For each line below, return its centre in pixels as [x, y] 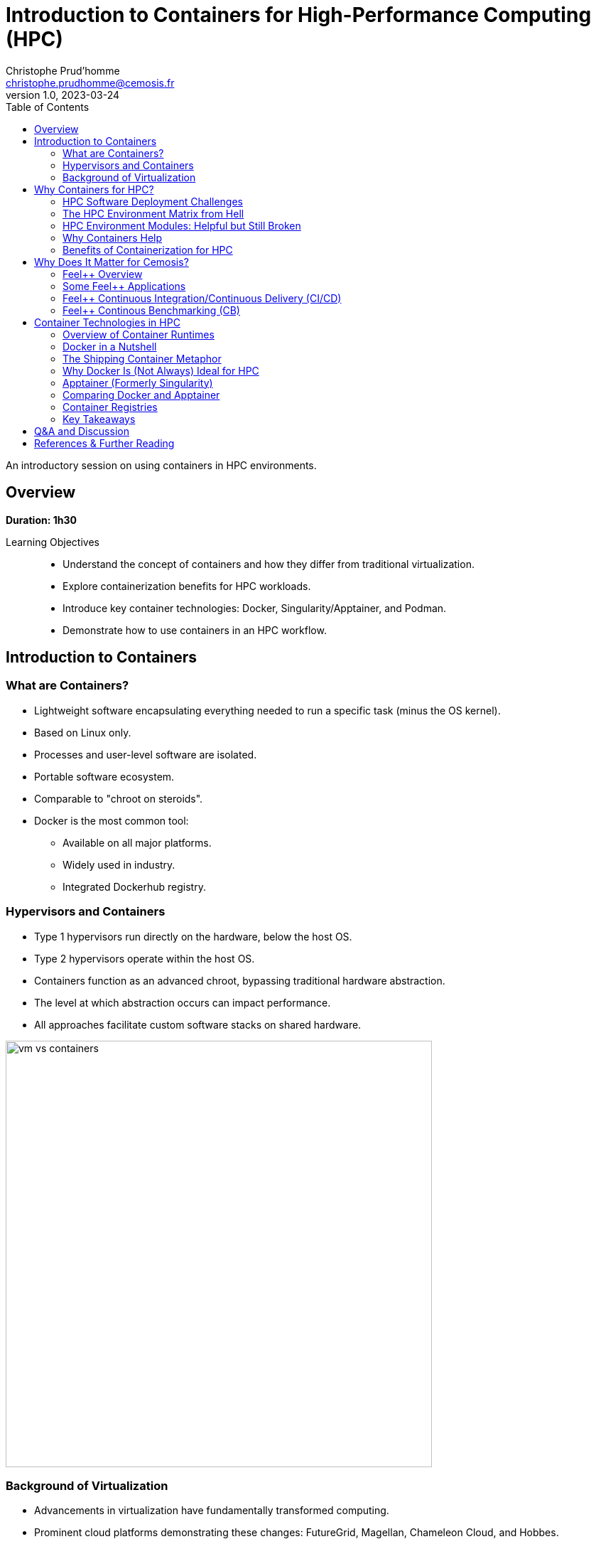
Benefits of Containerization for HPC [148, 250]
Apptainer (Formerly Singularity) [138, 382]
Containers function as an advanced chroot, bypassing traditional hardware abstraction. [240, 980]
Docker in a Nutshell [110, 346]
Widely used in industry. [119, 864]
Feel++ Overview [103, 274]
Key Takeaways [99, 419]
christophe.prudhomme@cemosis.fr [90, 82]
